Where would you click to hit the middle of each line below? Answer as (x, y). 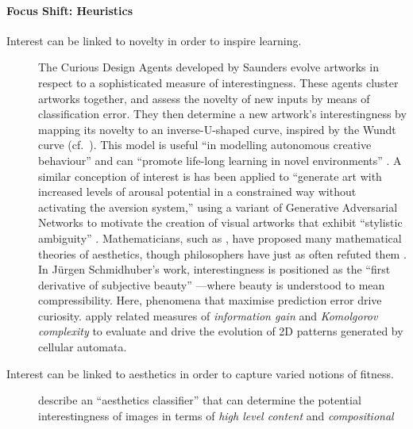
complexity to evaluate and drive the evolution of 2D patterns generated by (221, 331)
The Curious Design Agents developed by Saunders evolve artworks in (208, 67)
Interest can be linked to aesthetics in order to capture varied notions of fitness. (200, 373)
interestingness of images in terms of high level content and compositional (216, 415)
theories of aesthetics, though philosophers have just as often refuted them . (222, 253)
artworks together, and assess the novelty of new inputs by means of (204, 98)
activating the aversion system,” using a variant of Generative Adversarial (218, 207)
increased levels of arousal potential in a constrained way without (197, 192)
